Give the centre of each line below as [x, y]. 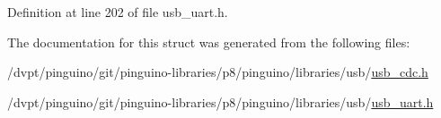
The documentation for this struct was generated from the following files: [209, 42]
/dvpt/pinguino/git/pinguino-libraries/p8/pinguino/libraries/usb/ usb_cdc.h [218, 72]
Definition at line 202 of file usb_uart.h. [118, 12]
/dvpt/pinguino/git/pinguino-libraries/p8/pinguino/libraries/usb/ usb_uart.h [220, 101]
